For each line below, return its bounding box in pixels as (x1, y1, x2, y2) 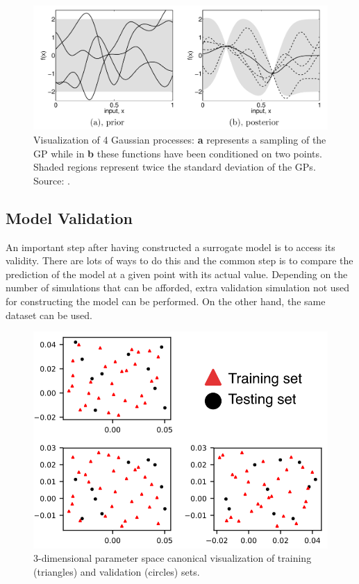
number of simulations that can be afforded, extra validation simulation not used (6, 280, 350, 295)
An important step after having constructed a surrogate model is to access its (6, 239, 335, 254)
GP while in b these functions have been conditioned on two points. (33, 146, 322, 160)
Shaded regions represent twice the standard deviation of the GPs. (33, 160, 316, 174)
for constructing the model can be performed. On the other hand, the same (6, 294, 326, 308)
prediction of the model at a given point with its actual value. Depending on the (6, 266, 348, 281)
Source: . (33, 173, 70, 187)
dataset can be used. (6, 307, 92, 322)
